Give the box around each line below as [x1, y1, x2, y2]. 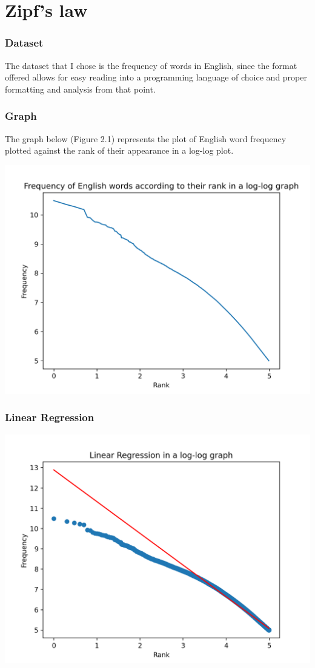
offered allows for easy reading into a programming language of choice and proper [5, 71, 307, 83]
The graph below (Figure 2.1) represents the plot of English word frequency [5, 132, 287, 145]
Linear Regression [5, 410, 94, 425]
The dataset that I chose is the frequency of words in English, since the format [5, 59, 297, 71]
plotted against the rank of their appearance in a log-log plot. [5, 144, 234, 157]
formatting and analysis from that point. [5, 82, 156, 95]
